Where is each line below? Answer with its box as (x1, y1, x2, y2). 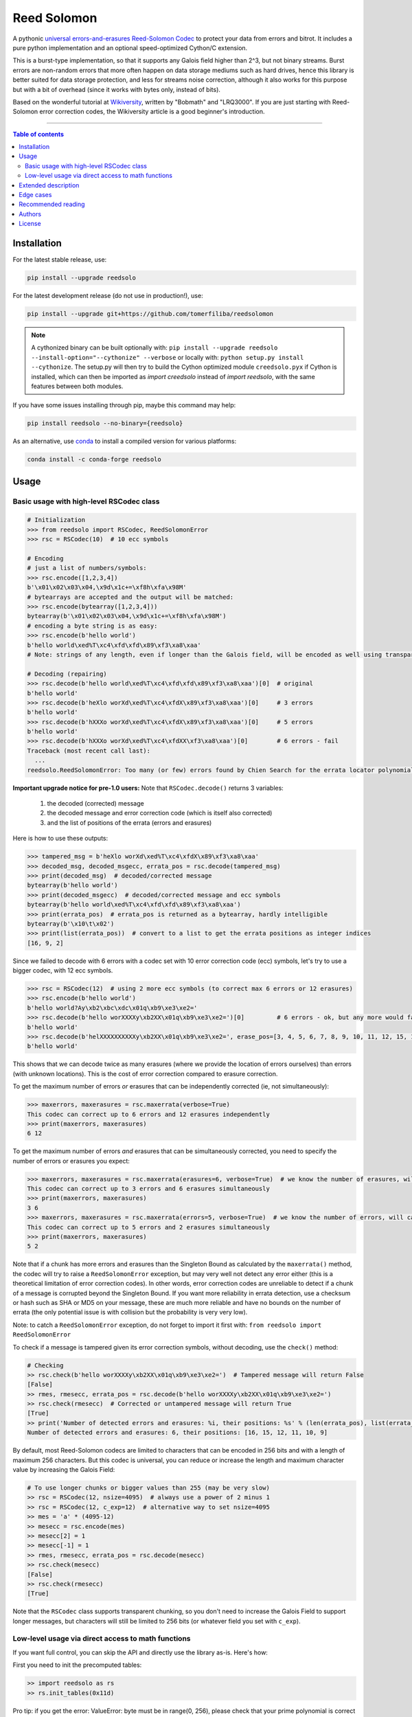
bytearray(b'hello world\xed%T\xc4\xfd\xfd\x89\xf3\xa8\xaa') (27, 900, 241, 909)
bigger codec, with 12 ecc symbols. (12, 966, 113, 975)
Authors (19, 209, 41, 218)
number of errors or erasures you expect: (12, 1157, 130, 1165)
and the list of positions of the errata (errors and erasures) (47, 818, 212, 827)
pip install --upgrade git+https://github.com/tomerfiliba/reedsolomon (27, 310, 274, 318)
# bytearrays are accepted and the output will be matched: (27, 593, 234, 601)
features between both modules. (31, 382, 124, 390)
